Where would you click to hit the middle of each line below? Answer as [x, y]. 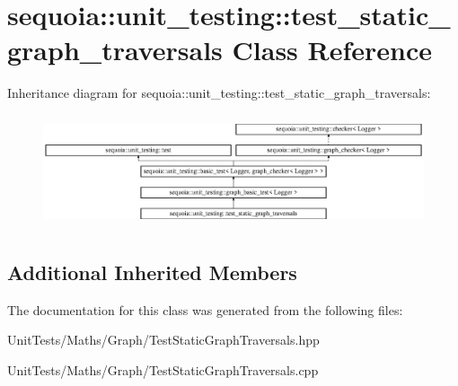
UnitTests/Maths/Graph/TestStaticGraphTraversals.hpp [163, 340]
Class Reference [332, 50]
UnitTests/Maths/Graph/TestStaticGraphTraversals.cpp [163, 369]
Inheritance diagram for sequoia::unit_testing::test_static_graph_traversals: [219, 93]
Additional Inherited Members [152, 272]
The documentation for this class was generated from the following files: [205, 309]
